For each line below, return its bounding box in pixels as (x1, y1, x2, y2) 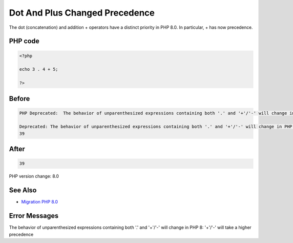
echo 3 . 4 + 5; (19, 66, 59, 72)
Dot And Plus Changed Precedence (9, 7, 155, 18)
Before (9, 94, 30, 102)
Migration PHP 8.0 (21, 199, 58, 205)
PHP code (9, 37, 40, 45)
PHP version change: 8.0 (9, 173, 59, 179)
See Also (9, 186, 37, 195)
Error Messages (9, 212, 59, 220)
